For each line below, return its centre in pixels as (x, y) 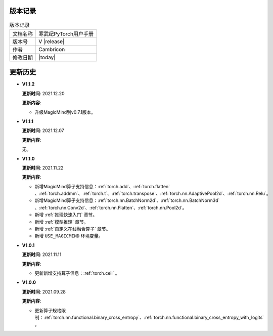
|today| (47, 57)
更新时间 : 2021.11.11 (42, 255)
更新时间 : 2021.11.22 (43, 167)
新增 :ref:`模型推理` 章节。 (61, 222)
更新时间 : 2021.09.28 (44, 291)
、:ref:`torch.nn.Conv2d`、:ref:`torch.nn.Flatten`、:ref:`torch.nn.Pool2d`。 (111, 207)
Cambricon (52, 49)
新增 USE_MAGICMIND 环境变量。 (69, 236)
